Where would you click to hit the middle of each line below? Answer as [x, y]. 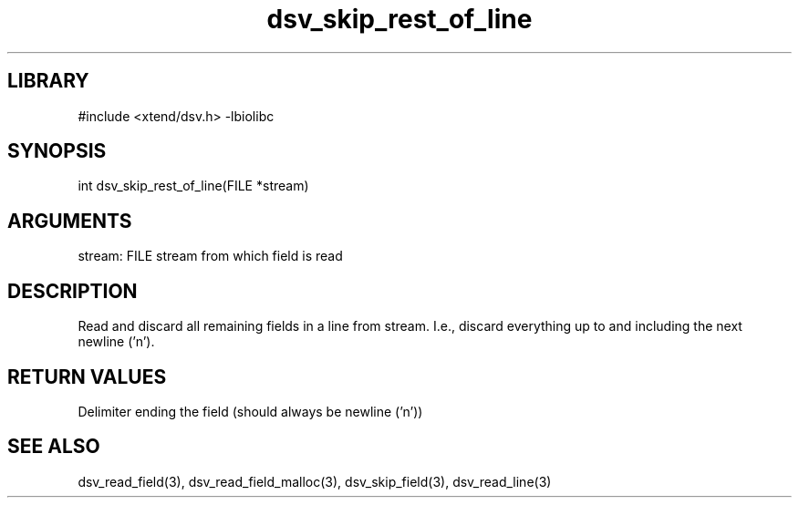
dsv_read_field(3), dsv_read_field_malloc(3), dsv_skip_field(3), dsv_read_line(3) [315, 481]
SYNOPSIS [57, 151]
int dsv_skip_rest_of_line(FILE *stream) [193, 186]
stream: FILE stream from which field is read [210, 256]
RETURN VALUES [87, 376]
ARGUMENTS [70, 221]
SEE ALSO [54, 447]
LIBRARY [48, 81]
